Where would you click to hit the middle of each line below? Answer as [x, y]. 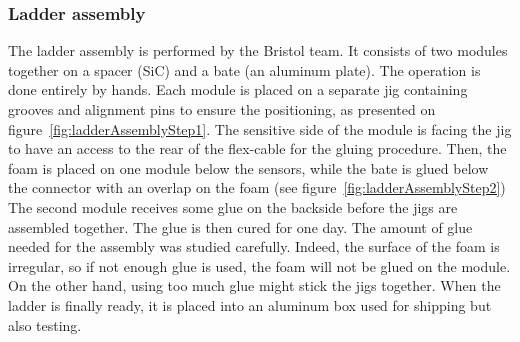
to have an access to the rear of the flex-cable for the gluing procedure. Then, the [257, 148]
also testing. [45, 324]
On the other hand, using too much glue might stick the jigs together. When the [254, 285]
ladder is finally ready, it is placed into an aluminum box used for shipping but [250, 304]
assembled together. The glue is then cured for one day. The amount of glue [240, 226]
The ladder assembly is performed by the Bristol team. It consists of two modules [258, 50]
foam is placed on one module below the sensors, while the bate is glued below [248, 167]
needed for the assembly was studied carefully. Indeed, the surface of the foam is [254, 246]
